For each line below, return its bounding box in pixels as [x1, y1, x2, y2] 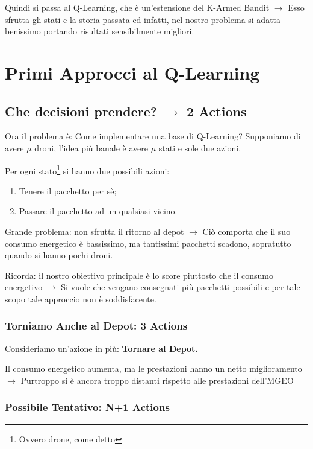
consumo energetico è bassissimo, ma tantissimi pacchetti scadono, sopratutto [5, 237, 291, 249]
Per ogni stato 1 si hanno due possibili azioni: [5, 162, 170, 177]
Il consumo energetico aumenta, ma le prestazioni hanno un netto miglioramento [5, 362, 302, 375]
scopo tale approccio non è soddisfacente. [5, 292, 156, 305]
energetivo [5, 281, 43, 293]
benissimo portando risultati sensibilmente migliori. [5, 25, 194, 37]
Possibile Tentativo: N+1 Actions [5, 400, 170, 415]
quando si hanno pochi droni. [5, 249, 113, 261]
